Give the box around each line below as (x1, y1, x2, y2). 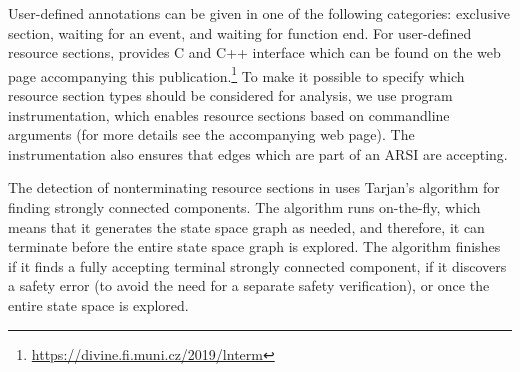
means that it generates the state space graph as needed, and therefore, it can (8, 216, 485, 237)
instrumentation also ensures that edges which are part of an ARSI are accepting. (8, 143, 508, 164)
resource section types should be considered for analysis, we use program (8, 85, 453, 106)
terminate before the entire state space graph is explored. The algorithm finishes (8, 236, 501, 257)
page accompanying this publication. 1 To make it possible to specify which (8, 62, 465, 86)
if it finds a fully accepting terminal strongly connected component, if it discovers (8, 255, 507, 276)
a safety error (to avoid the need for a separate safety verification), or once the (8, 275, 490, 296)
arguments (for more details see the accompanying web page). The (8, 124, 415, 145)
